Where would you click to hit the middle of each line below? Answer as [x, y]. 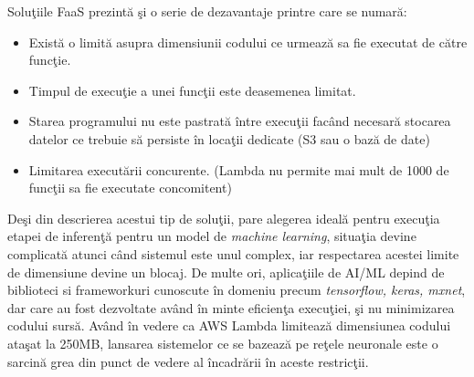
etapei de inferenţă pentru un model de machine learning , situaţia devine [212, 236]
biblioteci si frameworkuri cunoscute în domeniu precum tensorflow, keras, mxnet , [237, 290]
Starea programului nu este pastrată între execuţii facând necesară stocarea [240, 121]
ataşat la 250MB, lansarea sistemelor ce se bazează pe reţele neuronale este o [223, 343]
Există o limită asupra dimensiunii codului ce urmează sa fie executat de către [248, 42]
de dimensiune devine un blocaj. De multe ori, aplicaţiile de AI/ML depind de [226, 272]
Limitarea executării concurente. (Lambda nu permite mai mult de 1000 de [239, 169]
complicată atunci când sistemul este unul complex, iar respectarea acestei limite [233, 253]
